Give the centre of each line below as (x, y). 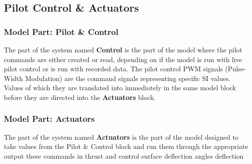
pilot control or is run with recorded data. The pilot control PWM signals (113, 69)
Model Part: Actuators (49, 119)
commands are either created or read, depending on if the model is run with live (123, 59)
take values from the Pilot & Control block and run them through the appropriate (126, 146)
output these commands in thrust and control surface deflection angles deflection (124, 156)
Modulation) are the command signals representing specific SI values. (128, 78)
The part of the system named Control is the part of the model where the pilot (123, 49)
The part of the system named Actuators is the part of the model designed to (121, 137)
